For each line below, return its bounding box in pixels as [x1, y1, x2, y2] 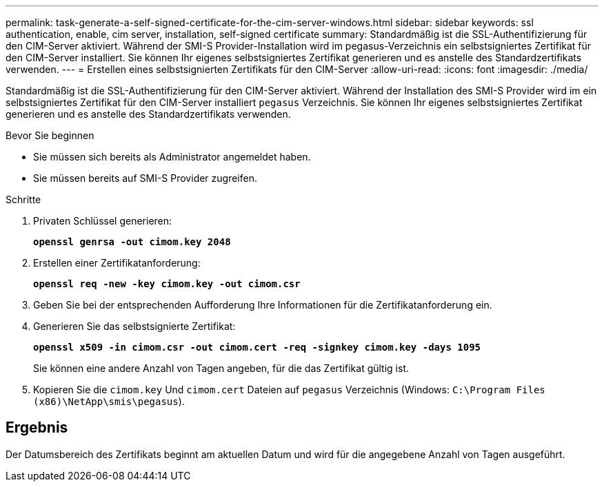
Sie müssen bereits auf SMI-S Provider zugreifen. [33, 172, 257, 184]
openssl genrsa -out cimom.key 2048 [33, 236, 231, 247]
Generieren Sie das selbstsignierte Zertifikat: [33, 320, 236, 332]
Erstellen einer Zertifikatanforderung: [33, 257, 201, 269]
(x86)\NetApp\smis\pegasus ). [33, 395, 185, 407]
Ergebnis [6, 419, 68, 437]
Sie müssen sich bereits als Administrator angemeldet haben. [33, 151, 311, 163]
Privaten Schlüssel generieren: [33, 215, 172, 227]
